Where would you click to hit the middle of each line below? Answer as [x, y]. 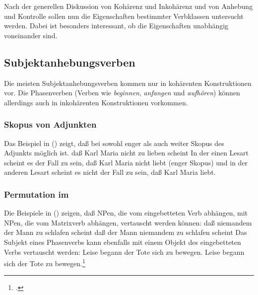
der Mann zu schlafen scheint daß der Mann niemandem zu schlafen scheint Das [126, 232]
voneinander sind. [31, 35]
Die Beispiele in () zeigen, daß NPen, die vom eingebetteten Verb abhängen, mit [126, 213]
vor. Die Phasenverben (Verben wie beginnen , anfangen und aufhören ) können [122, 93]
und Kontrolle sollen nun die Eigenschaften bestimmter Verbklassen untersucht [124, 16]
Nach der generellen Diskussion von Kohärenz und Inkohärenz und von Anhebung [129, 6]
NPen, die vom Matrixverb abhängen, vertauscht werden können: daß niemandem [128, 222]
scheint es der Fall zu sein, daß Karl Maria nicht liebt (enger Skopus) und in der [126, 162]
